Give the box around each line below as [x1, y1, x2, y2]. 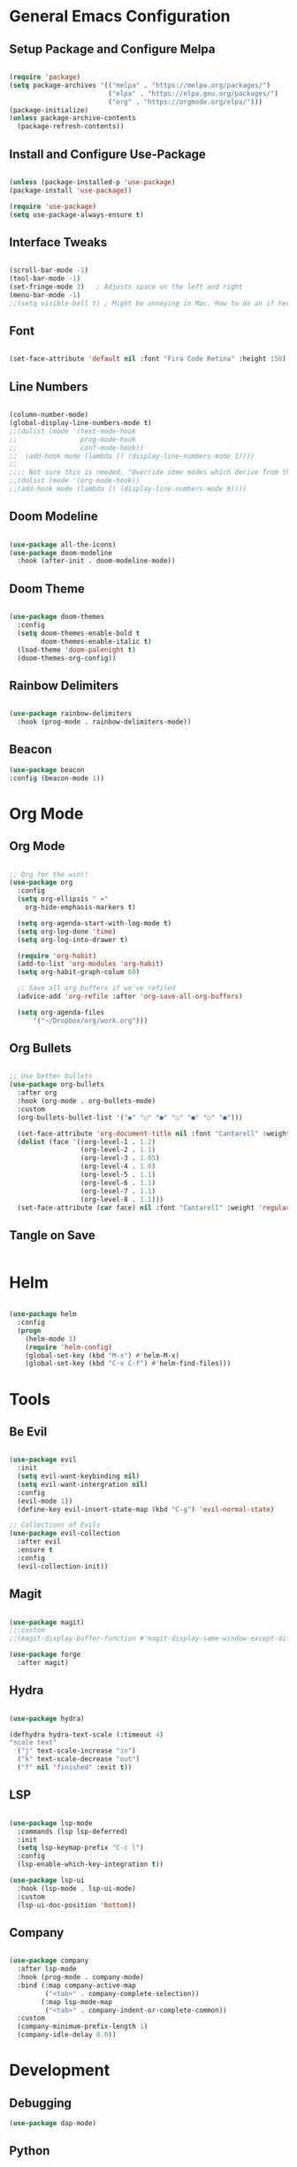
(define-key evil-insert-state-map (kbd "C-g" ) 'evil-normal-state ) [17, 1505, 275, 1513]
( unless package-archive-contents [9, 113, 137, 123]
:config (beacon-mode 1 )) [9, 773, 104, 783]
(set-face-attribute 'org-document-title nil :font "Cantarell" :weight [17, 1129, 291, 1138]
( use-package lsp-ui [9, 1876, 86, 1885]
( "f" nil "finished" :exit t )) [17, 1763, 133, 1772]
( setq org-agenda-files [17, 1008, 104, 1017]
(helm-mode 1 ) [25, 1335, 77, 1343]
